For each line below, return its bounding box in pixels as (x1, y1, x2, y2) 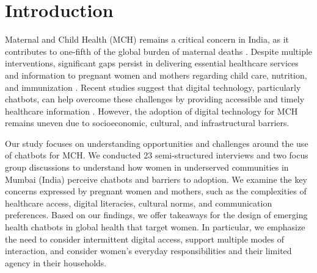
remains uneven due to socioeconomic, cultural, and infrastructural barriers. (5, 116, 290, 129)
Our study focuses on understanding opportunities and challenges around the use (5, 136, 308, 149)
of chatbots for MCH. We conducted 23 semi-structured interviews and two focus (5, 149, 308, 161)
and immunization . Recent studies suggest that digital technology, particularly (5, 80, 301, 93)
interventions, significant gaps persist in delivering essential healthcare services (5, 57, 299, 69)
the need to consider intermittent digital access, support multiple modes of (5, 232, 285, 245)
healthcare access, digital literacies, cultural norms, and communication (5, 196, 272, 209)
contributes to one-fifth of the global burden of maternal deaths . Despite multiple (5, 44, 313, 57)
